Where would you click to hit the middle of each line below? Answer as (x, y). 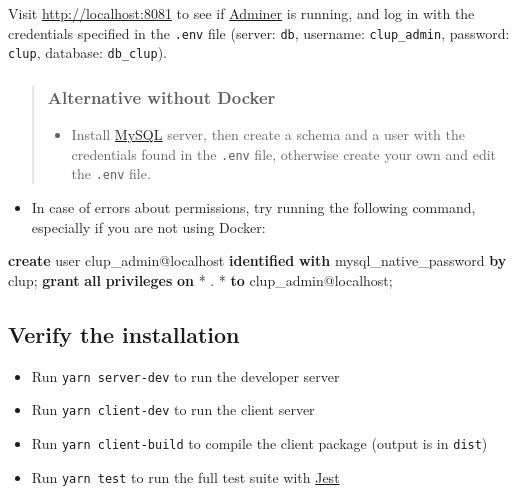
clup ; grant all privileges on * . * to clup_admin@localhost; (200, 279)
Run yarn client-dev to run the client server (173, 409)
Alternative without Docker (161, 96)
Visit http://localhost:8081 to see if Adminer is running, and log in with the (241, 13)
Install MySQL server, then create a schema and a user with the (268, 134)
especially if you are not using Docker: (148, 226)
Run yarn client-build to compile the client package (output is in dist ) (259, 442)
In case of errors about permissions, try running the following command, (253, 207)
